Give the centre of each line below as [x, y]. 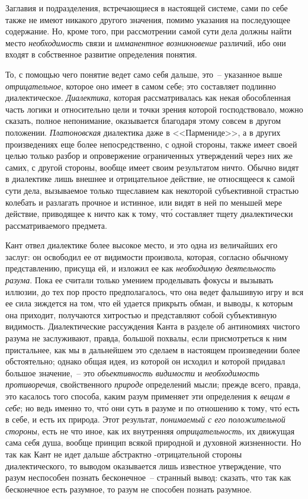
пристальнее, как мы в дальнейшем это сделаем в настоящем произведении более [153, 349]
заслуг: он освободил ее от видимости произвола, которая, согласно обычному [147, 256]
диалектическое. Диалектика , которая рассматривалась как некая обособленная [148, 97]
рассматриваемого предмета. [56, 225]
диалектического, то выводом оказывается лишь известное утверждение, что [143, 466]
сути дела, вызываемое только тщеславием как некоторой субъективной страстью [152, 190]
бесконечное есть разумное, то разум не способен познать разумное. [129, 489]
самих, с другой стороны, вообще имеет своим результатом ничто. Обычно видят [152, 167]
